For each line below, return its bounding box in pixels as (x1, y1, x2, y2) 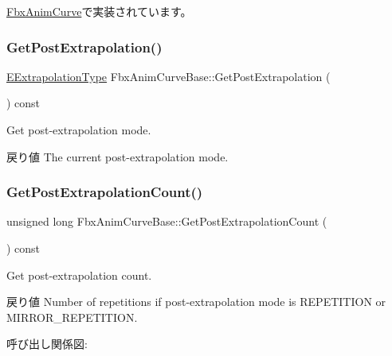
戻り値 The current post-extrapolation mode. (6, 148, 229, 164)
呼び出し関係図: (6, 335, 88, 352)
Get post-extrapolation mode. (6, 122, 151, 137)
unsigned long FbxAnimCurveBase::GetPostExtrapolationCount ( (6, 213, 327, 230)
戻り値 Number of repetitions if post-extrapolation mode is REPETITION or (6, 293, 386, 310)
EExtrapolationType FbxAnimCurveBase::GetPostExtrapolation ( (6, 68, 331, 84)
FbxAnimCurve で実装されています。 (6, 3, 192, 19)
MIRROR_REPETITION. (6, 308, 138, 325)
